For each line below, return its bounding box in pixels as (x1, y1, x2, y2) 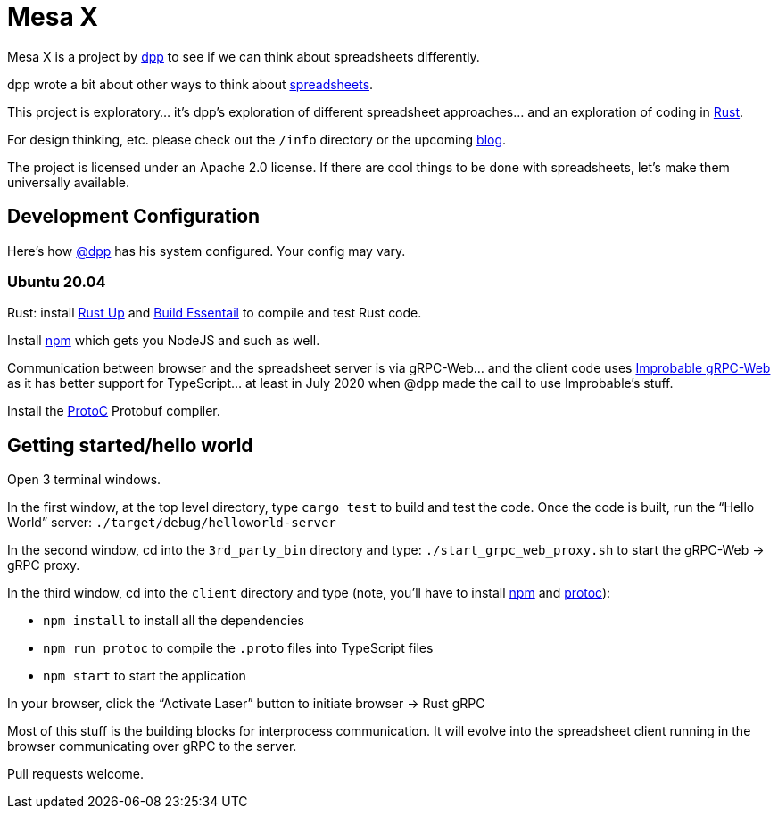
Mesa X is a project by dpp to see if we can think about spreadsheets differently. (7, 48, 480, 64)
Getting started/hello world (7, 433, 253, 457)
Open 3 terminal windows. (7, 472, 161, 488)
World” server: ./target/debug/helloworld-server (7, 515, 336, 531)
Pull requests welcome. (7, 766, 144, 782)
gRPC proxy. (7, 557, 80, 573)
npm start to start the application (43, 668, 246, 684)
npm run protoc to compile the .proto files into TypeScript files (43, 640, 434, 656)
